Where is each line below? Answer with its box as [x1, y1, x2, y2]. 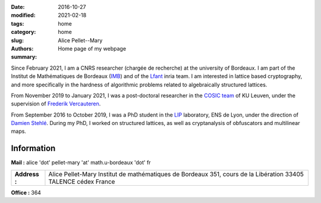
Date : [11, 4, 25, 10]
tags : [11, 20, 24, 27]
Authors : [11, 45, 34, 52]
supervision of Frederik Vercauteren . [11, 100, 101, 107]
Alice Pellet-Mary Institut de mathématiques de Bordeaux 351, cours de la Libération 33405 [48, 170, 304, 178]
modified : [11, 12, 36, 19]
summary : [11, 54, 37, 61]
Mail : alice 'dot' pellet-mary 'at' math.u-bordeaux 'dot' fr [11, 159, 151, 166]
